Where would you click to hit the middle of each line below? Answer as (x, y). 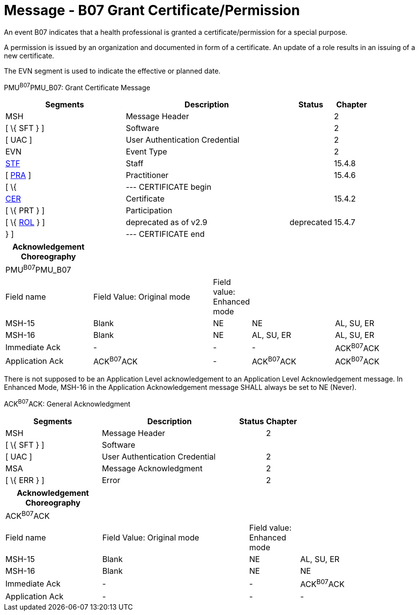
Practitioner (147, 175)
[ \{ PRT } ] (25, 211)
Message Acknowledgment (152, 469)
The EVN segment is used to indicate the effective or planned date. (112, 71)
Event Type (146, 152)
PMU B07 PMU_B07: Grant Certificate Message (77, 87)
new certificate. (29, 55)
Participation (149, 211)
